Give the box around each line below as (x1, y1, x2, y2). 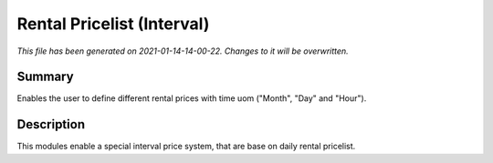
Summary (16, 69, 74, 85)
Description (16, 117, 86, 132)
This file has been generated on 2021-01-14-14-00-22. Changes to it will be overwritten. (16, 46, 349, 56)
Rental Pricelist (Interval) (16, 14, 210, 34)
